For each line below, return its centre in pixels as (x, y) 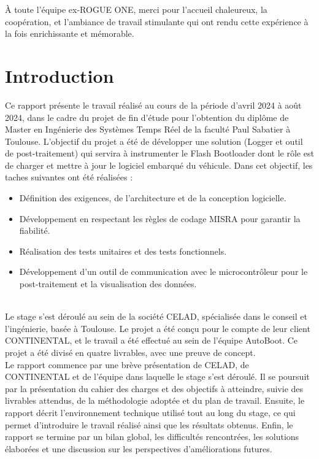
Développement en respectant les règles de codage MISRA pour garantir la (160, 218)
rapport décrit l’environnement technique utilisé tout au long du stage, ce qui (150, 412)
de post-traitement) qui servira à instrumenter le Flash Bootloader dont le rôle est (159, 153)
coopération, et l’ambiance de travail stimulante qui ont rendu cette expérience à (157, 21)
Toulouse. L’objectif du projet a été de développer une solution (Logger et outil (154, 141)
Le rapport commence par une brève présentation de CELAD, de (127, 364)
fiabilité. (35, 230)
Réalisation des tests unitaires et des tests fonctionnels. (123, 251)
